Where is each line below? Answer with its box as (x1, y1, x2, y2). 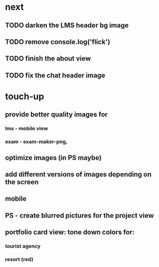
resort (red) (5, 256, 33, 263)
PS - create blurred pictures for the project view (5, 211, 154, 220)
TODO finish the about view (5, 55, 91, 63)
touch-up (5, 90, 44, 102)
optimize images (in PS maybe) (5, 153, 102, 162)
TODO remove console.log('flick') (5, 37, 110, 46)
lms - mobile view (5, 125, 48, 132)
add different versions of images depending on (5, 170, 152, 178)
